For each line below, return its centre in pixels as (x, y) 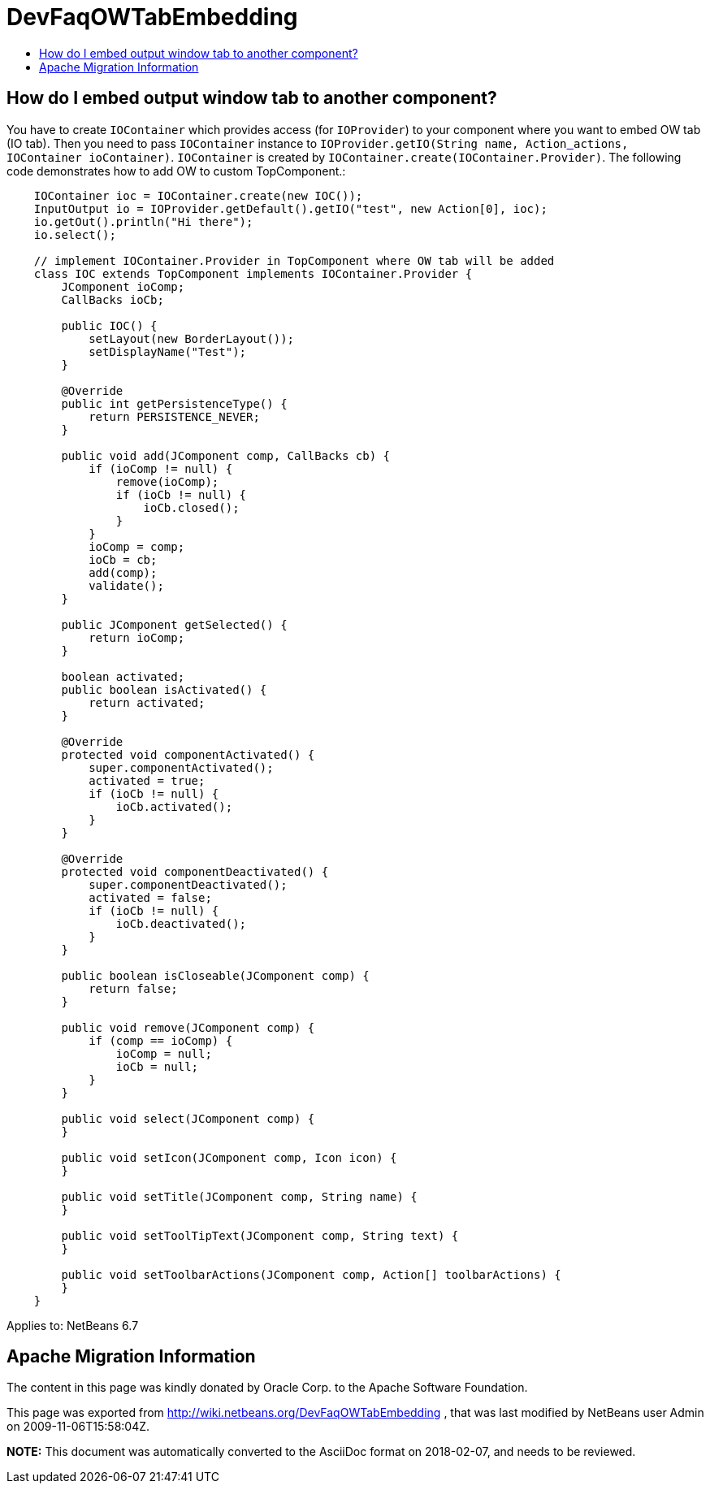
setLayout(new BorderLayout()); (192, 338)
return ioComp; (137, 637)
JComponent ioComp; (123, 286)
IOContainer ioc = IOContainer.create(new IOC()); (198, 195)
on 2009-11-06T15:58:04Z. (78, 1427)
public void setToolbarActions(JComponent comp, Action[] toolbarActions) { (311, 1274)
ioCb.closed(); (191, 507)
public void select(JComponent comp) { (188, 1118)
